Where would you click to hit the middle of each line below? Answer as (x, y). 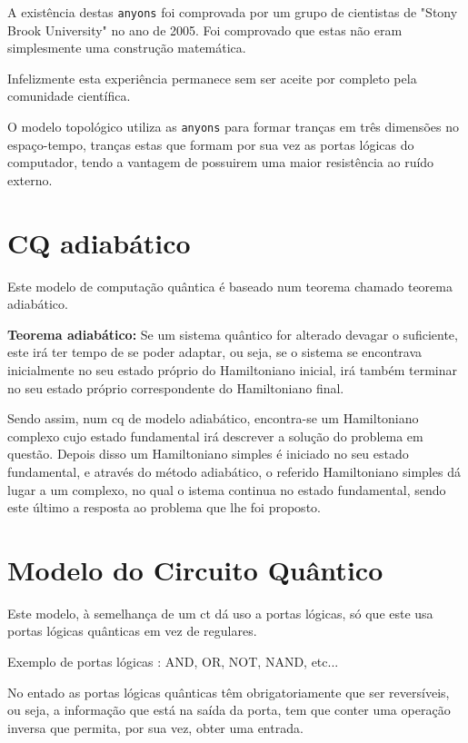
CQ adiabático (99, 242)
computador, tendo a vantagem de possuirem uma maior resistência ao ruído (221, 162)
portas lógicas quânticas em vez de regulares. (132, 631)
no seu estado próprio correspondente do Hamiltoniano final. (176, 387)
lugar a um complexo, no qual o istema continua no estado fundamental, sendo (227, 489)
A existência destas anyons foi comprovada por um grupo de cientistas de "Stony (233, 12)
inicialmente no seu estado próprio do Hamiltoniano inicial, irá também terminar (233, 369)
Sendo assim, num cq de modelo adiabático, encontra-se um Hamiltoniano (213, 418)
